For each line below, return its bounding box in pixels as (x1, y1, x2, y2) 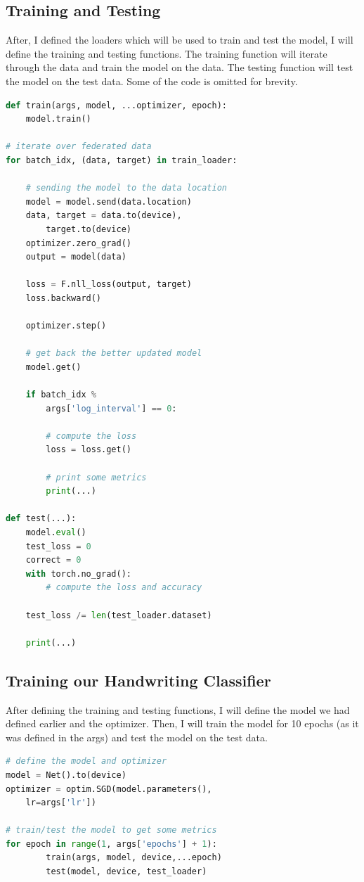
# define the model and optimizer (6, 756, 167, 767)
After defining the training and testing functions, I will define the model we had (6, 702, 350, 717)
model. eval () (25, 527, 86, 537)
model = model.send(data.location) (25, 196, 192, 207)
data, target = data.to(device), (25, 210, 182, 221)
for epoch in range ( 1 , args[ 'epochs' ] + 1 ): (6, 838, 217, 849)
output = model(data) (25, 252, 126, 262)
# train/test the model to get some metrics (6, 825, 217, 836)
